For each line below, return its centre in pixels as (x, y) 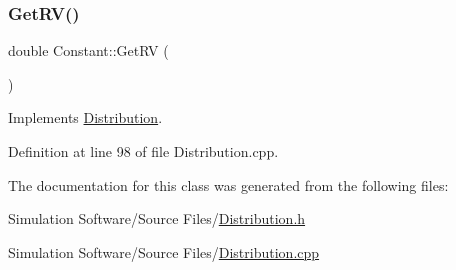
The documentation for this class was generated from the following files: (228, 184)
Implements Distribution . (85, 117)
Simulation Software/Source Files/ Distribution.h (157, 218)
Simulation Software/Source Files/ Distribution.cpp (164, 251)
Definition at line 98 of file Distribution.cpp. (143, 151)
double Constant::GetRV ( (88, 50)
